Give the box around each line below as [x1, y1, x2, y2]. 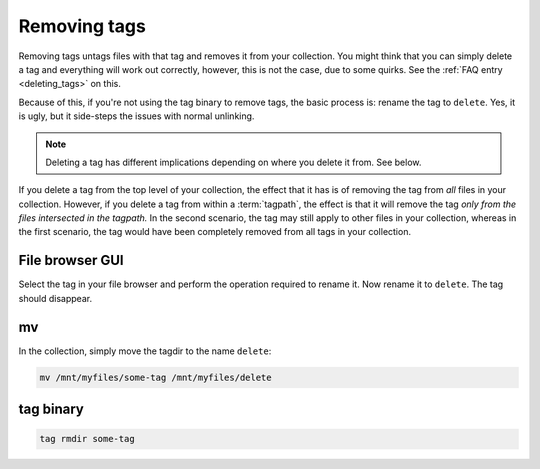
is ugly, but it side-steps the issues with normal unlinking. [18, 110, 255, 122]
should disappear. [18, 292, 93, 304]
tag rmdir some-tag [39, 433, 135, 445]
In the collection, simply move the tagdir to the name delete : [18, 345, 272, 357]
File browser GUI [18, 252, 124, 269]
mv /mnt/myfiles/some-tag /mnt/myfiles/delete [39, 371, 272, 383]
